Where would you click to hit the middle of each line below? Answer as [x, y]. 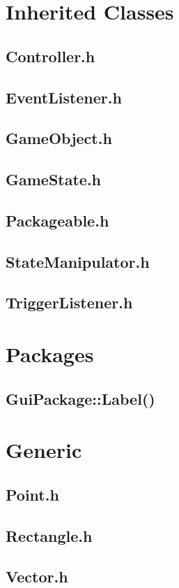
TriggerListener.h [69, 302]
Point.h [32, 494]
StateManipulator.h [78, 261]
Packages [50, 354]
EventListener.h [64, 97]
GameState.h [54, 179]
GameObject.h [59, 138]
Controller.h [50, 56]
